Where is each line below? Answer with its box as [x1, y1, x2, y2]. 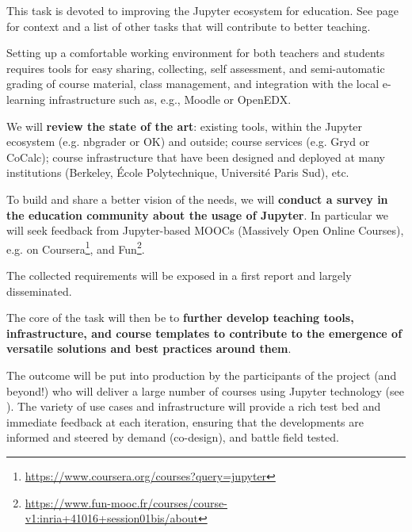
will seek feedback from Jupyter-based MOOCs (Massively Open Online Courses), [6, 222, 404, 239]
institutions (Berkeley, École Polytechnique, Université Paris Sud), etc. [6, 164, 349, 181]
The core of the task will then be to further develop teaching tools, [6, 309, 354, 326]
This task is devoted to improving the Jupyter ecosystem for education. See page [6, 2, 399, 18]
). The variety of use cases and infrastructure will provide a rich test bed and [6, 398, 381, 415]
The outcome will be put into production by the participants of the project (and [6, 366, 397, 383]
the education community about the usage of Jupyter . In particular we [6, 206, 389, 223]
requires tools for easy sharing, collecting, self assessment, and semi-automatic [6, 59, 385, 76]
